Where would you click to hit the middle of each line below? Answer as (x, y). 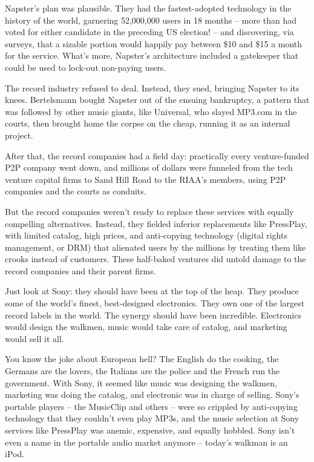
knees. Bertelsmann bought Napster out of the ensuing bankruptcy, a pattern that (157, 100)
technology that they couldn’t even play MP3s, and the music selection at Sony (152, 418)
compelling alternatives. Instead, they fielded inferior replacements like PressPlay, (156, 223)
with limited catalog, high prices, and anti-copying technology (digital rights (146, 235)
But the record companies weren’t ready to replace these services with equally (149, 211)
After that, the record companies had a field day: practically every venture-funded (157, 155)
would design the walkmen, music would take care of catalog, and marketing (146, 327)
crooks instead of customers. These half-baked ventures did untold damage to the (155, 259)
